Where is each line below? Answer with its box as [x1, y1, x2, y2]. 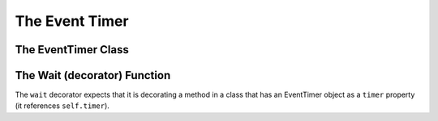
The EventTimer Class [15, 43, 129, 56]
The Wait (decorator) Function [15, 69, 171, 82]
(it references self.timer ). [15, 101, 109, 111]
